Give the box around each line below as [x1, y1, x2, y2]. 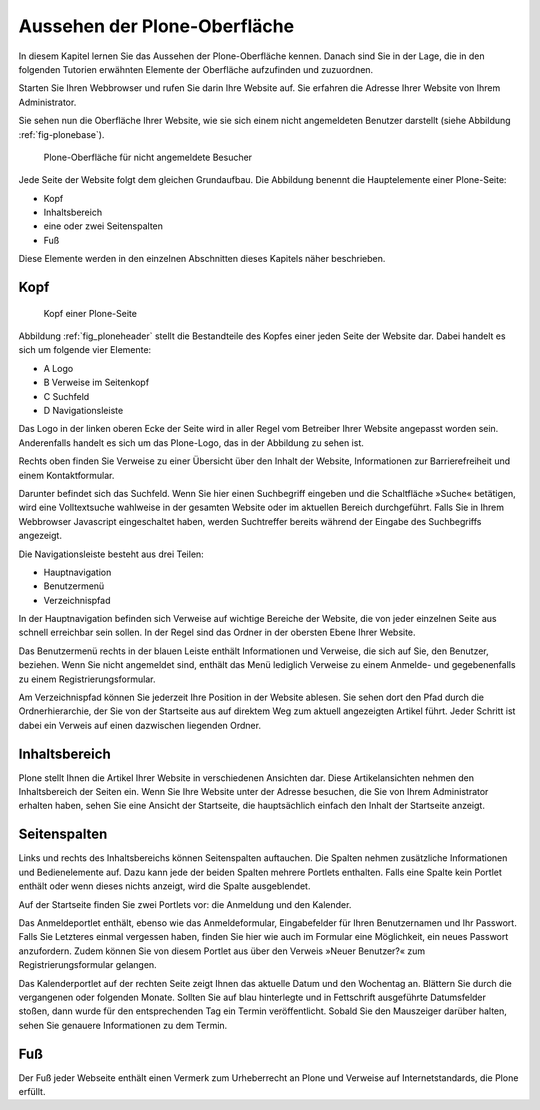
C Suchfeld [43, 390, 90, 402]
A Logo [43, 362, 74, 374]
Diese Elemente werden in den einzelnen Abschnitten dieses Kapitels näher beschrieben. [18, 253, 386, 265]
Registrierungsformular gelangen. [18, 959, 157, 971]
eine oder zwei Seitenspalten [43, 220, 164, 232]
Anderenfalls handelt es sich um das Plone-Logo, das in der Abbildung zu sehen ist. [18, 436, 364, 449]
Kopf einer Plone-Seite [43, 307, 137, 319]
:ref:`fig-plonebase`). [18, 128, 105, 140]
